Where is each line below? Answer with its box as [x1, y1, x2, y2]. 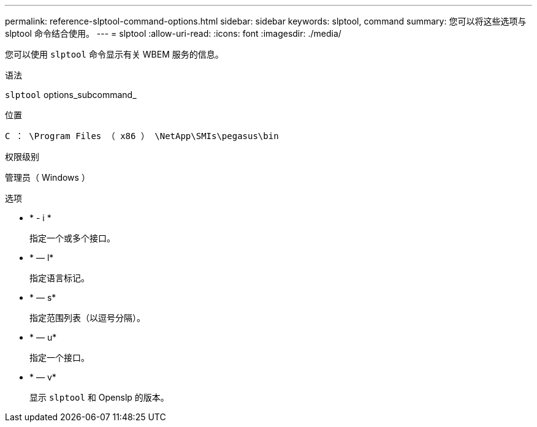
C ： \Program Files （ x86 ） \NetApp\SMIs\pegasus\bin [5, 131, 279, 141]
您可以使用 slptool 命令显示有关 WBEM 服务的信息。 [5, 49, 224, 59]
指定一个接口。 [29, 352, 89, 363]
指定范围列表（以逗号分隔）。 [29, 312, 145, 323]
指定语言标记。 [29, 273, 89, 283]
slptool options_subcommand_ [5, 89, 137, 100]
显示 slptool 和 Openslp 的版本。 [29, 392, 169, 402]
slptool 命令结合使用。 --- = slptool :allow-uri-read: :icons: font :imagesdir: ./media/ [5, 28, 341, 39]
